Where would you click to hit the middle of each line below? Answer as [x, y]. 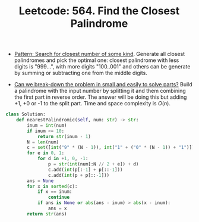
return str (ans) [47, 214]
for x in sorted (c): [52, 186]
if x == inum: [55, 192]
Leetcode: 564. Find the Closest [99, 11]
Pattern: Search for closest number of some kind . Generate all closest [99, 54]
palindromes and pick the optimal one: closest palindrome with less [97, 60]
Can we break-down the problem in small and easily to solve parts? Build [103, 85]
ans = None [40, 181]
